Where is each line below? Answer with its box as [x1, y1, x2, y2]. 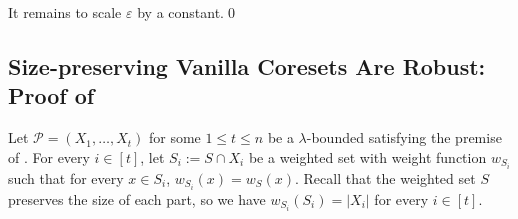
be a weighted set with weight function [248, 146, 487, 167]
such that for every [8, 167, 124, 188]
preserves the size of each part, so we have [8, 188, 266, 209]
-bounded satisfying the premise [306, 127, 502, 148]
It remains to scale [8, 2, 122, 22]
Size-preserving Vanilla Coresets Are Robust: [8, 50, 486, 81]
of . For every [8, 146, 90, 167]
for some [148, 127, 201, 148]
